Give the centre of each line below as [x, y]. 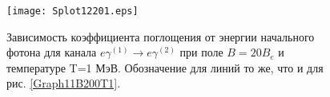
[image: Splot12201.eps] [72, 11]
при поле [201, 52]
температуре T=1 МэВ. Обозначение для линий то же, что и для [165, 67]
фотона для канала [52, 52]
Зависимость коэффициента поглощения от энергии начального [161, 36]
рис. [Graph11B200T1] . [64, 83]
